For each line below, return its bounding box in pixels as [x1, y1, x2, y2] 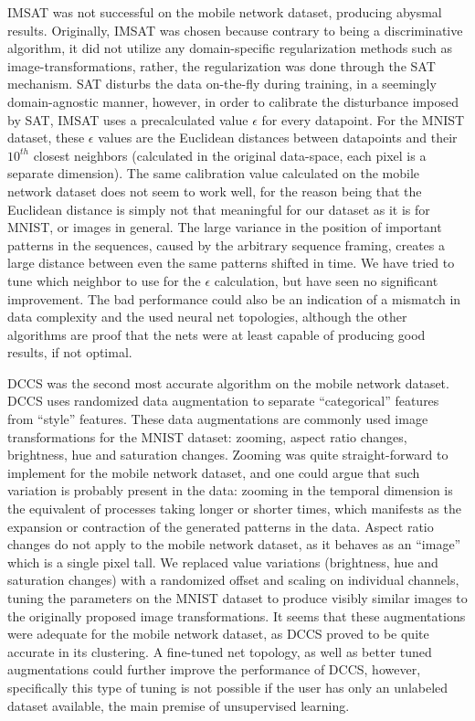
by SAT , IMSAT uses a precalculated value [7, 110, 248, 129]
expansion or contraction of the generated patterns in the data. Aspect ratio [7, 516, 434, 535]
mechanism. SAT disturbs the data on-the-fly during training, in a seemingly [7, 74, 437, 93]
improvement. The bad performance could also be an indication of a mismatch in [7, 289, 461, 308]
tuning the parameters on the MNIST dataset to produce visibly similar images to [7, 588, 468, 607]
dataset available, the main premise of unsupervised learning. [7, 695, 350, 715]
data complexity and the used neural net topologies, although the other [7, 307, 407, 326]
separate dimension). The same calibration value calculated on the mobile [7, 164, 420, 183]
